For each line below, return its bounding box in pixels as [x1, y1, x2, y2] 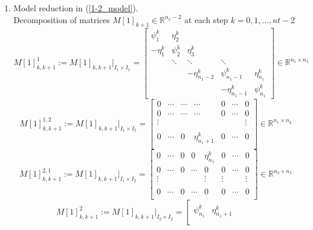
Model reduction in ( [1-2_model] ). [13, 2, 138, 14]
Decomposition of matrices [13, 13, 110, 25]
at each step [184, 13, 228, 25]
